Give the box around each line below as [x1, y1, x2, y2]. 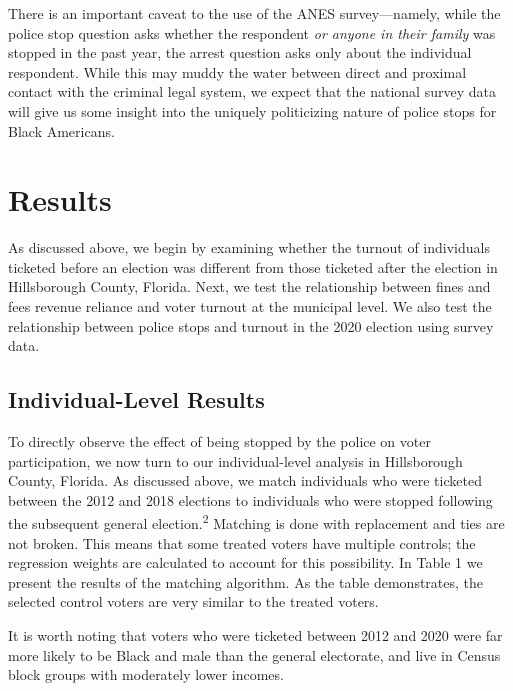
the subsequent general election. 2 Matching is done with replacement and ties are [8, 510, 505, 534]
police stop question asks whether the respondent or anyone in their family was [8, 22, 496, 43]
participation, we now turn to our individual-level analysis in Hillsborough [8, 450, 463, 471]
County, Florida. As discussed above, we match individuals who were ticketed [8, 470, 482, 491]
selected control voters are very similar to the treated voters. [8, 591, 379, 612]
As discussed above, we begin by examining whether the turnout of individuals [8, 237, 490, 258]
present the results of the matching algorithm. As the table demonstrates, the [8, 571, 484, 592]
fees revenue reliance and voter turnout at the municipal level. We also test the [8, 296, 492, 317]
